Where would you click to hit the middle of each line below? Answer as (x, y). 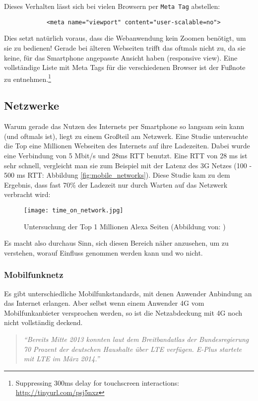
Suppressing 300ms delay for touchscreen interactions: (97, 382)
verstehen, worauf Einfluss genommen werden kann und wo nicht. (103, 252)
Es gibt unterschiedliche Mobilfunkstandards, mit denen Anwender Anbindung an (128, 293)
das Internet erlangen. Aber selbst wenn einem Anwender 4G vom (104, 303)
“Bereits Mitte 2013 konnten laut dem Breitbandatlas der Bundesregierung (136, 339)
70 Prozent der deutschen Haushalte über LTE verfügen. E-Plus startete (133, 349)
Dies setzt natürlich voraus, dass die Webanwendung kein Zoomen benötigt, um (125, 38)
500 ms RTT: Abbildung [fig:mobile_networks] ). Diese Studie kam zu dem (117, 175)
